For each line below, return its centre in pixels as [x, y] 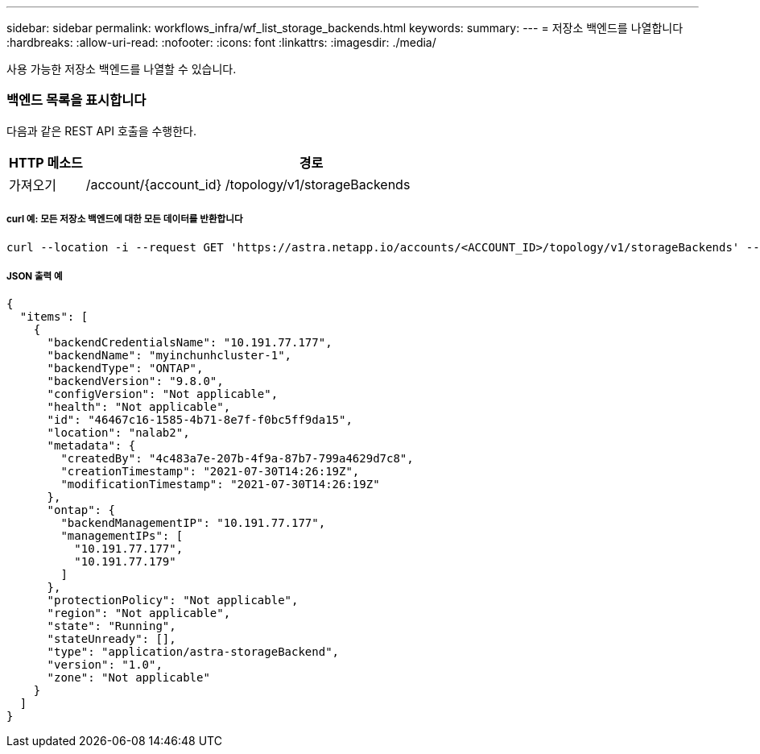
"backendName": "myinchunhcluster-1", [169, 356]
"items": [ [54, 317]
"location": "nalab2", [118, 433]
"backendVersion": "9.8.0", [135, 381]
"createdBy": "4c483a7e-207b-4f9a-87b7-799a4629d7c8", [237, 459]
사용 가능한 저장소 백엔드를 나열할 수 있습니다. [122, 69]
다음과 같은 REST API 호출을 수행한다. [102, 130]
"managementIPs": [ [122, 536]
